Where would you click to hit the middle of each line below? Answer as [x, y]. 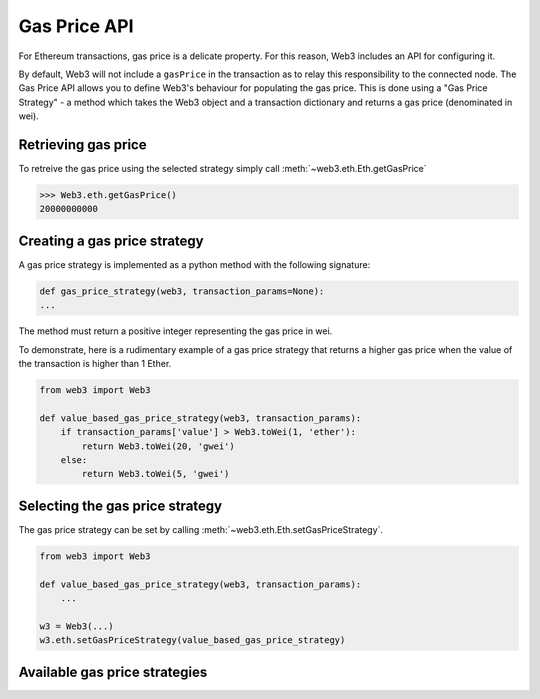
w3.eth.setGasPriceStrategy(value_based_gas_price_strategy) [192, 640]
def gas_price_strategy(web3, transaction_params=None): [182, 291]
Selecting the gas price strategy [120, 505]
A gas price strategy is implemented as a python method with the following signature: [194, 264]
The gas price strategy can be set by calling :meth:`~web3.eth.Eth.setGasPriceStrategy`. [201, 529]
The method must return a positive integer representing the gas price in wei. [175, 331]
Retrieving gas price [82, 144]
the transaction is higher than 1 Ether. [95, 364]
